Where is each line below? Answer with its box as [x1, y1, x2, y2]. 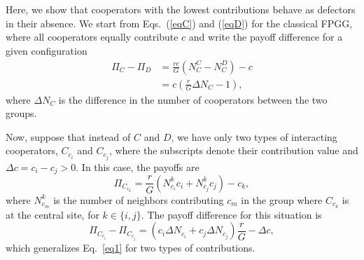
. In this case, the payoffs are [76, 159, 199, 174]
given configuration [6, 43, 87, 57]
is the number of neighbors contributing [53, 192, 224, 207]
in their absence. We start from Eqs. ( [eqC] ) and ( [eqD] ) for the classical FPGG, [6, 15, 353, 30]
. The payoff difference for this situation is [141, 207, 322, 221]
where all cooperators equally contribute [6, 29, 178, 44]
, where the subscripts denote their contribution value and [108, 143, 358, 158]
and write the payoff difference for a [188, 29, 343, 44]
